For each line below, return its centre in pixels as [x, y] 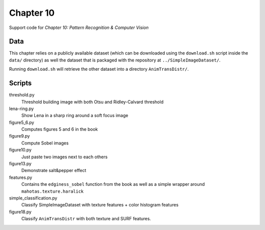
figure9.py [20, 136]
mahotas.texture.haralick [53, 191]
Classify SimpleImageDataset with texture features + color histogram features [100, 205]
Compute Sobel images [45, 143]
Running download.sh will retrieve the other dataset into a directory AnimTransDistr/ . [99, 69]
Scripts [20, 83]
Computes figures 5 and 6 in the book [60, 129]
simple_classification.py [33, 198]
